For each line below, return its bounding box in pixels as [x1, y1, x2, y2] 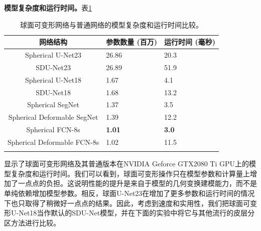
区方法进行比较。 [4, 217, 60, 227]
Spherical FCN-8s [26, 124, 80, 135]
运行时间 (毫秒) [164, 37, 215, 47]
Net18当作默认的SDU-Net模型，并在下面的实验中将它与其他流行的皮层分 [19, 207, 255, 218]
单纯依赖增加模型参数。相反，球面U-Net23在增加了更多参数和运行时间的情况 [4, 188, 255, 198]
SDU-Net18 [36, 87, 71, 97]
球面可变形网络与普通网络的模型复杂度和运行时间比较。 [20, 19, 203, 30]
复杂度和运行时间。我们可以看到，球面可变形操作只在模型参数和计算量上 [11, 168, 250, 178]
